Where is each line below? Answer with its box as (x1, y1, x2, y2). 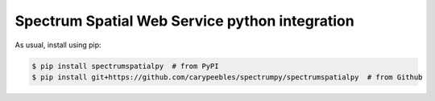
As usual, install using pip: (14, 40, 101, 50)
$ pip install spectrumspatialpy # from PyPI (31, 61, 219, 71)
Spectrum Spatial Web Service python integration (14, 12, 354, 30)
